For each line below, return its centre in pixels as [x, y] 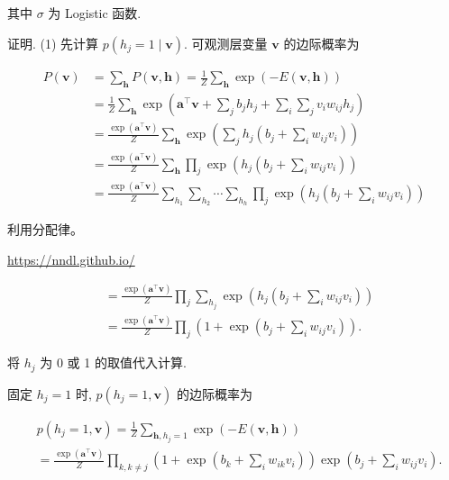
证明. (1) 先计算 [53, 43]
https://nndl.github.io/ [71, 259]
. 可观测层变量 [226, 43]
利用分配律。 [45, 229]
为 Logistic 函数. [95, 13]
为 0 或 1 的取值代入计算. [113, 362]
